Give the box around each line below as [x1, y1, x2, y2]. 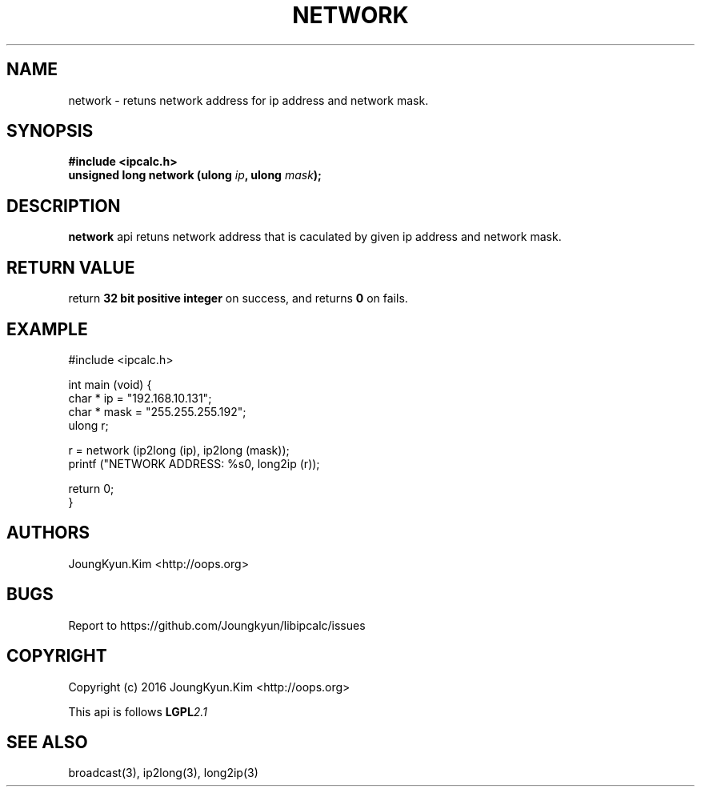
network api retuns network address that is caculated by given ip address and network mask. [68, 230, 562, 244]
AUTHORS [6, 523, 90, 543]
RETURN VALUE [6, 257, 135, 278]
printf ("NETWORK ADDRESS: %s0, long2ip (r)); [68, 456, 320, 471]
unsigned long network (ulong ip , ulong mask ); [68, 168, 322, 182]
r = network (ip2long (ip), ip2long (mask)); [68, 443, 290, 457]
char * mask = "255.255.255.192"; [68, 404, 246, 419]
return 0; [68, 481, 114, 495]
